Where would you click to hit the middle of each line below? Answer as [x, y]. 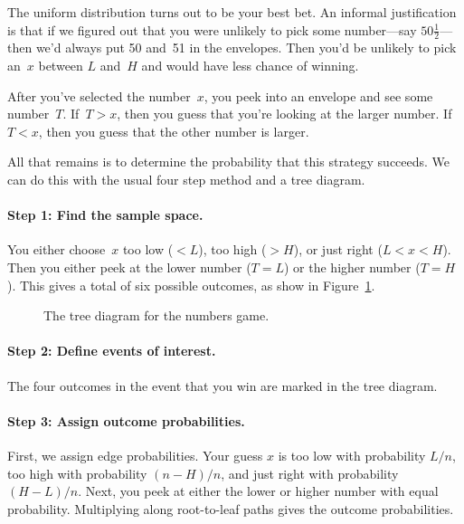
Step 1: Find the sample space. [105, 215]
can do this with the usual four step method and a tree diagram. [186, 179]
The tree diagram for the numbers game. [156, 315]
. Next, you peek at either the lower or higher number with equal [258, 491]
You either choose [57, 249]
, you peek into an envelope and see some [318, 95]
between [61, 66]
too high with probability [77, 473]
